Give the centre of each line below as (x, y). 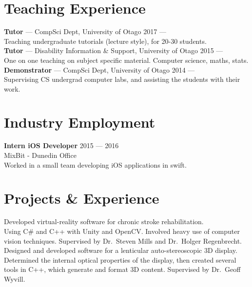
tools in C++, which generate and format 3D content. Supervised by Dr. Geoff (122, 269)
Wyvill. (15, 278)
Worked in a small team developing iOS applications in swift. (95, 164)
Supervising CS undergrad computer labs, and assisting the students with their (122, 79)
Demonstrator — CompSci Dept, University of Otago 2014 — (99, 69)
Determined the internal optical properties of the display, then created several (120, 259)
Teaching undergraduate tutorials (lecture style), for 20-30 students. (105, 41)
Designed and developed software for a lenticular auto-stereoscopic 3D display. (121, 250)
